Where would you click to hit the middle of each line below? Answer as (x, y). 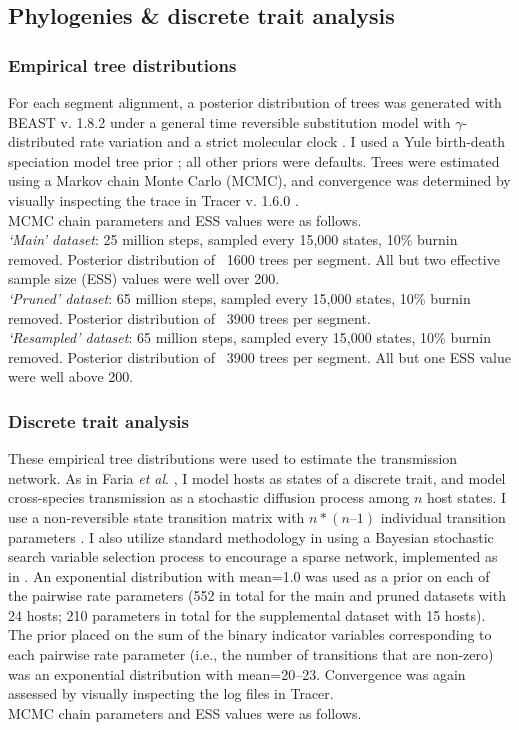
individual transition (443, 516)
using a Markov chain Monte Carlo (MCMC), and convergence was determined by (259, 180)
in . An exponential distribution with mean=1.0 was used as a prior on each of (249, 575)
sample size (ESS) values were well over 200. (144, 278)
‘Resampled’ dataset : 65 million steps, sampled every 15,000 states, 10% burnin (249, 337)
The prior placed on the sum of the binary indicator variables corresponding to (250, 634)
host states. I (466, 497)
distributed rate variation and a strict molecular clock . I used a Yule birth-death (257, 141)
